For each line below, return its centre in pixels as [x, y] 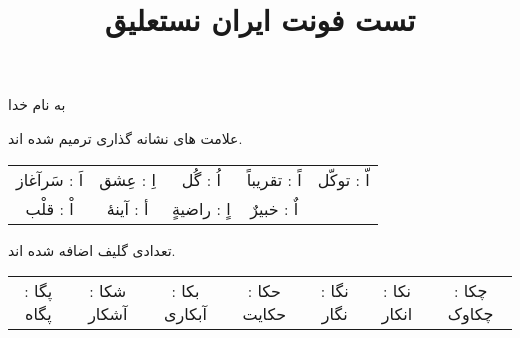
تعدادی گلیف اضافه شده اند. [92, 249]
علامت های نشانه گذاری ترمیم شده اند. [125, 137]
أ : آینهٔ [127, 208]
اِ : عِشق [127, 179]
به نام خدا [37, 104]
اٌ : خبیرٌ [274, 208]
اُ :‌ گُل [201, 179]
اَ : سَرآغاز [50, 179]
